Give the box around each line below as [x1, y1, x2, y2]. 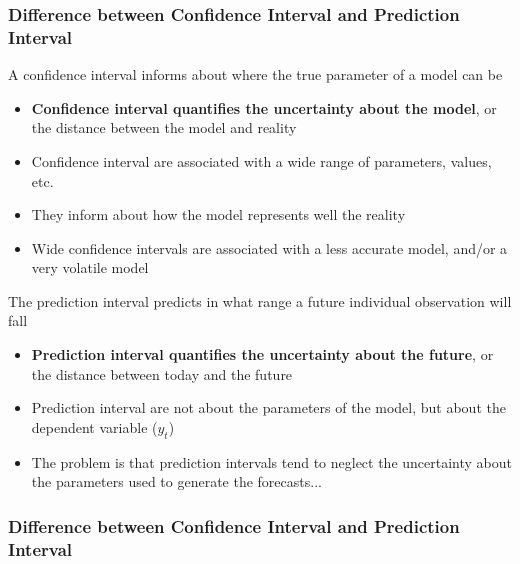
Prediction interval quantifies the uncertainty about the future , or [31, 344, 494, 365]
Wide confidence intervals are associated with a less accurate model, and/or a [31, 237, 508, 258]
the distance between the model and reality [31, 117, 297, 138]
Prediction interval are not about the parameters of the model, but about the [31, 397, 506, 418]
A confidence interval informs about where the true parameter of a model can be [8, 64, 503, 85]
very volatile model [31, 257, 149, 278]
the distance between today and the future [31, 363, 293, 384]
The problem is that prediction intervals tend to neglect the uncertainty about [31, 451, 513, 472]
